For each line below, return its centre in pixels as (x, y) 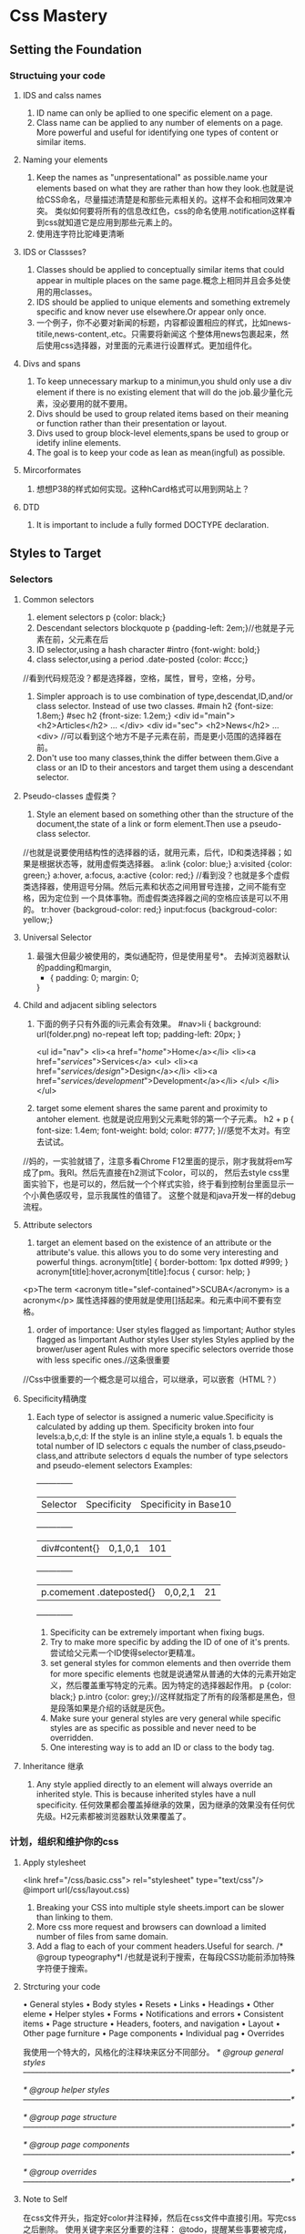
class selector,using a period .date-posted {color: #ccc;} (142, 659)
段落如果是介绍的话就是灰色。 (114, 1708)
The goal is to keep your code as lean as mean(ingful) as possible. (161, 452)
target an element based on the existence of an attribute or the (154, 1242)
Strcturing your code (61, 1986)
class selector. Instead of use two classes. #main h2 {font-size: (155, 705)
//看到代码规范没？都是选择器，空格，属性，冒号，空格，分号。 (141, 678)
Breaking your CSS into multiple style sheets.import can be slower (160, 1907)
